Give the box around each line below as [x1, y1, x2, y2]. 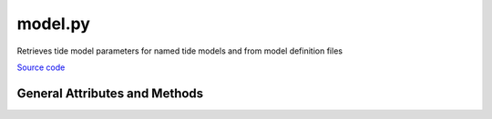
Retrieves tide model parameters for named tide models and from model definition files [16, 45, 343, 56]
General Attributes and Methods [16, 85, 204, 101]
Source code [16, 62, 66, 73]
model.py [16, 14, 90, 34]
